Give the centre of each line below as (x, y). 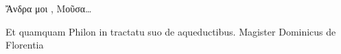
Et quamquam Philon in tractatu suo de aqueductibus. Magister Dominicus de (171, 31)
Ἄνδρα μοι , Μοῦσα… (49, 8)
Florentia (25, 45)
